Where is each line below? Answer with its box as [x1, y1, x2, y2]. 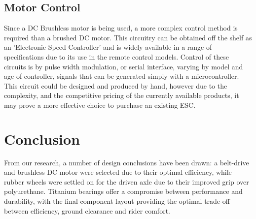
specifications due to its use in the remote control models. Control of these [4, 51, 229, 62]
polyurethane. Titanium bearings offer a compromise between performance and [4, 186, 243, 196]
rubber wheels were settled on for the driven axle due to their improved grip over [4, 176, 249, 187]
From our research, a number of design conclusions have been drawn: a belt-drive [4, 157, 249, 167]
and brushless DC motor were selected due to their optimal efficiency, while [4, 167, 232, 177]
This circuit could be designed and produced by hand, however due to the [4, 80, 227, 91]
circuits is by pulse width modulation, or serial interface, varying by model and [4, 61, 243, 71]
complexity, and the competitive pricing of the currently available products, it [4, 90, 239, 100]
